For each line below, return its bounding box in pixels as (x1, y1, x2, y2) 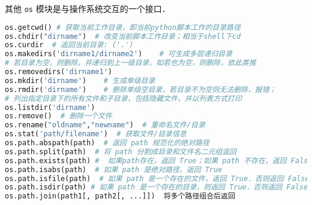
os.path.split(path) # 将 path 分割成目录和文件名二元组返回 (5, 147, 236, 156)
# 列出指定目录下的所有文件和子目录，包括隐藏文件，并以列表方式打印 (5, 94, 242, 103)
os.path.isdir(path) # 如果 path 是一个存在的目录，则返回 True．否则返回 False (5, 183, 308, 192)
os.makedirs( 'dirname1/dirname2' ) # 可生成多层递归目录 (5, 50, 233, 59)
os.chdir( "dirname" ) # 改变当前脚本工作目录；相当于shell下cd (5, 32, 241, 41)
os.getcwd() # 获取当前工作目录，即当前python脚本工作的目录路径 (5, 23, 241, 32)
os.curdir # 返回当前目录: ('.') (5, 41, 134, 50)
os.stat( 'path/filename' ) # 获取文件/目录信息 (5, 130, 187, 139)
